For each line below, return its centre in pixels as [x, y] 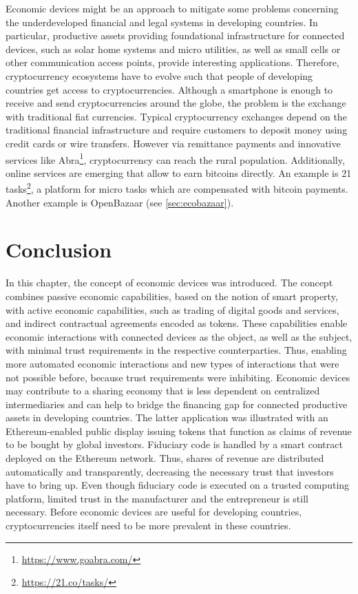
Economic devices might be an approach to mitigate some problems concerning [172, 8]
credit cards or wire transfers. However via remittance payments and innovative [173, 143]
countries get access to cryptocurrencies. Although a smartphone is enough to [169, 89]
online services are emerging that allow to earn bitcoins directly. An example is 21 [179, 172]
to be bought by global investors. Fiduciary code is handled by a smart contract [174, 444]
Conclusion [59, 250]
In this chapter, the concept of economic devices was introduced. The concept [169, 283]
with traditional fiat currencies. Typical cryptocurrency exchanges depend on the [176, 116]
